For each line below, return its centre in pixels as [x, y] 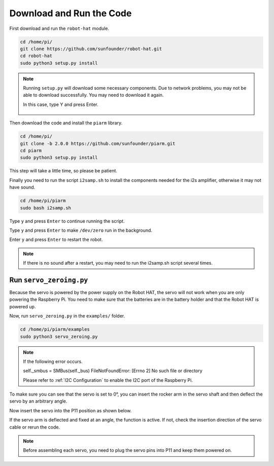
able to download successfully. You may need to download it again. [93, 95]
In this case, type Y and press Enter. [61, 104]
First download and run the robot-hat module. [59, 28]
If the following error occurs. [53, 361]
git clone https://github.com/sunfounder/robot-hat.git [91, 49]
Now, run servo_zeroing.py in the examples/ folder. [67, 316]
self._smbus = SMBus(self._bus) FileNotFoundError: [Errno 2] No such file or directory [113, 371]
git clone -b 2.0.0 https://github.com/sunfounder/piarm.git [98, 144]
